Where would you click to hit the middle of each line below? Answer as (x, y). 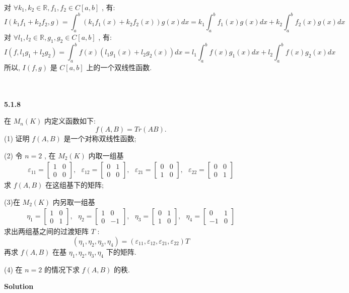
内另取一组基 (74, 201)
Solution (19, 286)
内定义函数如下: (70, 121)
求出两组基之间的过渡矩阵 (46, 231)
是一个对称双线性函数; (100, 138)
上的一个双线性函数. (119, 67)
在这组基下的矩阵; (75, 185)
